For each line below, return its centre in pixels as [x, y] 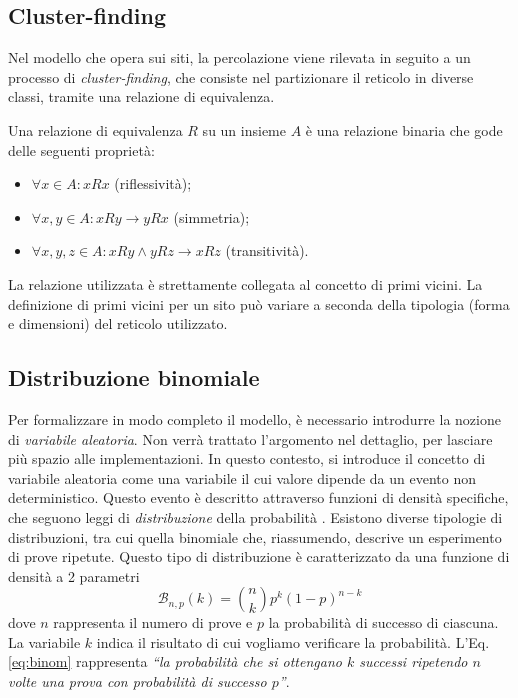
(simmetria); [211, 216]
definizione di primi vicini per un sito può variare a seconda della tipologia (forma [259, 303]
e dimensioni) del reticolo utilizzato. [118, 323]
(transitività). [267, 250]
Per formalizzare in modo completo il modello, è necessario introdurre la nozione [254, 418]
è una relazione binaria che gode [404, 129]
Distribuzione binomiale [134, 377]
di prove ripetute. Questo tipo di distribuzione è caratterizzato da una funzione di [259, 556]
